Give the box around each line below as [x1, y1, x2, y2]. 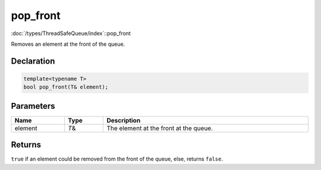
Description [106, 116, 141, 124]
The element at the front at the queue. [106, 124, 213, 132]
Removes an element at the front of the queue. [11, 40, 125, 48]
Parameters [11, 101, 55, 111]
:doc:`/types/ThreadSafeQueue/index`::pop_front [11, 30, 131, 37]
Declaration [11, 56, 55, 66]
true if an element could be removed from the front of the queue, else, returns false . [11, 155, 223, 163]
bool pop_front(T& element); [23, 84, 109, 90]
